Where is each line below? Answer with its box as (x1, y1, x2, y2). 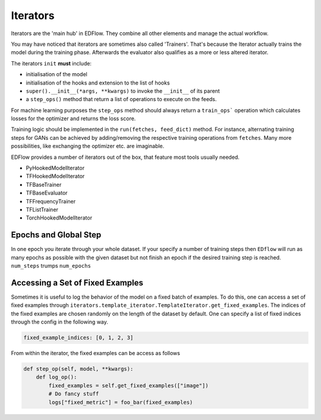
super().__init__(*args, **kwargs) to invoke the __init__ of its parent (26, 87, 220, 95)
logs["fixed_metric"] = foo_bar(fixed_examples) (48, 399, 193, 406)
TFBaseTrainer (26, 181, 62, 188)
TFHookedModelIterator (26, 173, 85, 180)
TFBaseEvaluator (26, 189, 68, 196)
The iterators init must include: (11, 59, 92, 67)
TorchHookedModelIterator (26, 214, 92, 221)
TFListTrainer (26, 206, 59, 213)
